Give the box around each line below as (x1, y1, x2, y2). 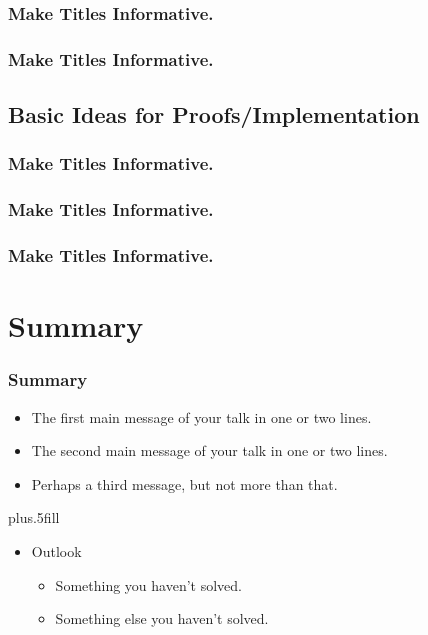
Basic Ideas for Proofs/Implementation (8, 99, 420, 130)
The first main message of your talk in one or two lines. (31, 406, 372, 427)
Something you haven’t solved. (55, 574, 242, 595)
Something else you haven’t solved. (55, 608, 269, 629)
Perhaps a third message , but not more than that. (31, 473, 338, 494)
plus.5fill (8, 507, 60, 528)
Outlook (31, 540, 82, 561)
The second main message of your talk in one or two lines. (31, 440, 388, 461)
